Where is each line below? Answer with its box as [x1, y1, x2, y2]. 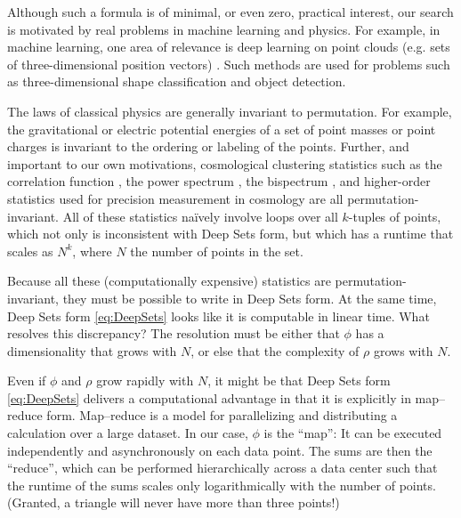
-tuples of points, [348, 206, 441, 225]
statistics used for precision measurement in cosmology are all [7, 189, 344, 207]
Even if [7, 371, 46, 390]
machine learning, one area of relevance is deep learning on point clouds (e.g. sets [7, 37, 450, 56]
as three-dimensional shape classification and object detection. [7, 72, 346, 91]
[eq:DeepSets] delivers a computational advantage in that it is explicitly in [7, 388, 411, 407]
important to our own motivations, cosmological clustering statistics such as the [7, 154, 442, 173]
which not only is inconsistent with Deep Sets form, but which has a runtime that [7, 224, 454, 243]
